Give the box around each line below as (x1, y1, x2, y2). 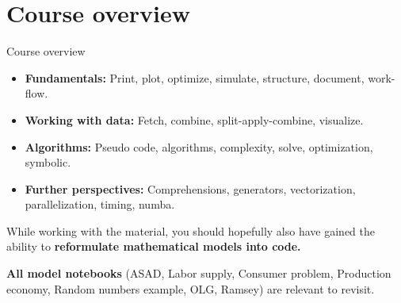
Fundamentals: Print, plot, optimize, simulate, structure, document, (25, 69, 365, 86)
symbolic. (25, 154, 71, 171)
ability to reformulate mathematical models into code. (6, 238, 301, 255)
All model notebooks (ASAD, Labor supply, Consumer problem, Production (6, 265, 391, 282)
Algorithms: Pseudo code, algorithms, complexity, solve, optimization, (25, 138, 373, 155)
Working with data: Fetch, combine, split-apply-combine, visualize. (25, 111, 364, 128)
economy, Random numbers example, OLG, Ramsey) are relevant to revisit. (6, 280, 375, 297)
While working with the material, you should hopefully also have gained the (6, 222, 375, 239)
